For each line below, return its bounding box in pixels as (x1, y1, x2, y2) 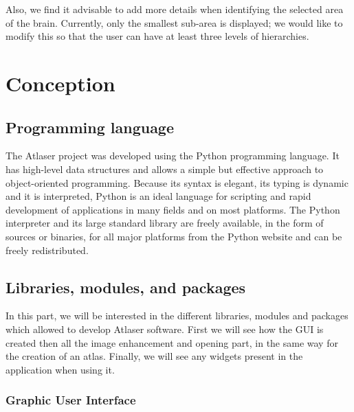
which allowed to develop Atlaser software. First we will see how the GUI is (5, 321, 324, 336)
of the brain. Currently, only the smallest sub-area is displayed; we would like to (5, 15, 343, 30)
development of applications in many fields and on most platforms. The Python (5, 202, 340, 216)
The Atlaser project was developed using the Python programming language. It (5, 148, 340, 163)
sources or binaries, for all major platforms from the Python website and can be (5, 229, 342, 243)
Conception (5, 69, 115, 97)
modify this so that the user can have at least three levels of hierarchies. (5, 29, 309, 43)
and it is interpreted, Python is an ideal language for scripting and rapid (5, 189, 311, 203)
